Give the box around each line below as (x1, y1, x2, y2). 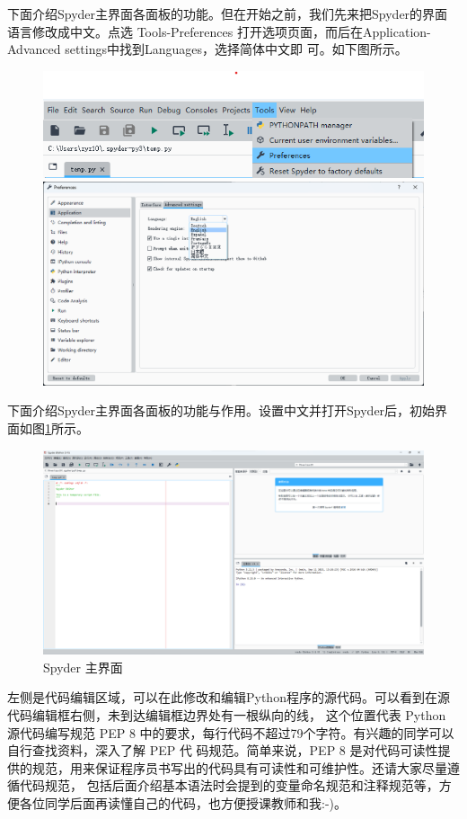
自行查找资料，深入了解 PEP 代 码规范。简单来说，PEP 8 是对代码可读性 (7, 741, 438, 760)
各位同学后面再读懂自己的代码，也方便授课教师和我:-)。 (19, 794, 347, 813)
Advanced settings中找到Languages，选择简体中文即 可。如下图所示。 (7, 40, 408, 58)
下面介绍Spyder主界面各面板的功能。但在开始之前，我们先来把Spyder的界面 (7, 4, 448, 22)
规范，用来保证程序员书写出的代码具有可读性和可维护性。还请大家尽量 (31, 758, 447, 777)
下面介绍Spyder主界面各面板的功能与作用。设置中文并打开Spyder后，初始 (7, 401, 436, 420)
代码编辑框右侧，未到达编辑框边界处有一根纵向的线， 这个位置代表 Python (7, 706, 446, 725)
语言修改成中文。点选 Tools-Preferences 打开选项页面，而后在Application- (7, 22, 431, 40)
